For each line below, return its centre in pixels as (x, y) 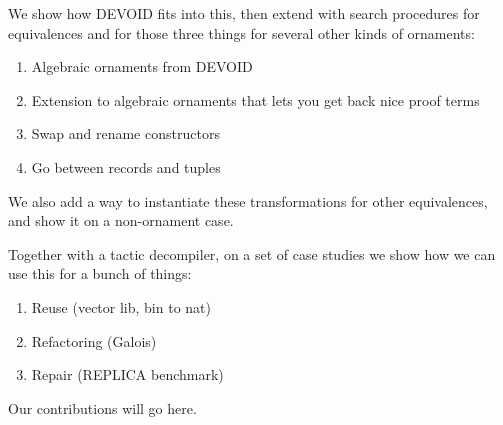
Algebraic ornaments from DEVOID (142, 66)
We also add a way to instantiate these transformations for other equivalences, (248, 200)
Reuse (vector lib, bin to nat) (121, 306)
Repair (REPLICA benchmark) (127, 374)
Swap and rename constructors (125, 133)
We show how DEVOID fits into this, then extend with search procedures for (244, 13)
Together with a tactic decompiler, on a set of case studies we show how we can (252, 253)
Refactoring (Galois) (94, 340)
